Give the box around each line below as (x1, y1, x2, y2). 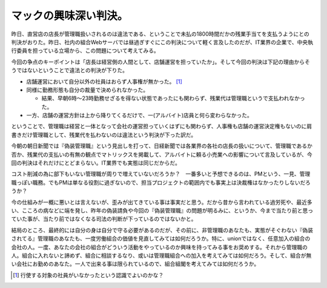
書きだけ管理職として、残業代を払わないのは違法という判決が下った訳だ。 (11, 131, 197, 139)
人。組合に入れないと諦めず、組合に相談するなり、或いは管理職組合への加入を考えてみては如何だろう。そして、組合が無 (11, 252, 312, 259)
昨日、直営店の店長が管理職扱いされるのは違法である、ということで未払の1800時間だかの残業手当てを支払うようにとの (11, 30, 310, 38)
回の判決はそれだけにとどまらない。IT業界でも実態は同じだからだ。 (11, 159, 181, 166)
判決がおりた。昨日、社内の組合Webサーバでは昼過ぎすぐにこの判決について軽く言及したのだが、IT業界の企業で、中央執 (11, 38, 313, 45)
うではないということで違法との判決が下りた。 (11, 67, 128, 74)
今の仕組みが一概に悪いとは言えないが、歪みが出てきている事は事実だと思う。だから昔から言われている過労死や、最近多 (11, 198, 312, 206)
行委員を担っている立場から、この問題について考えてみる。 (11, 47, 160, 54)
